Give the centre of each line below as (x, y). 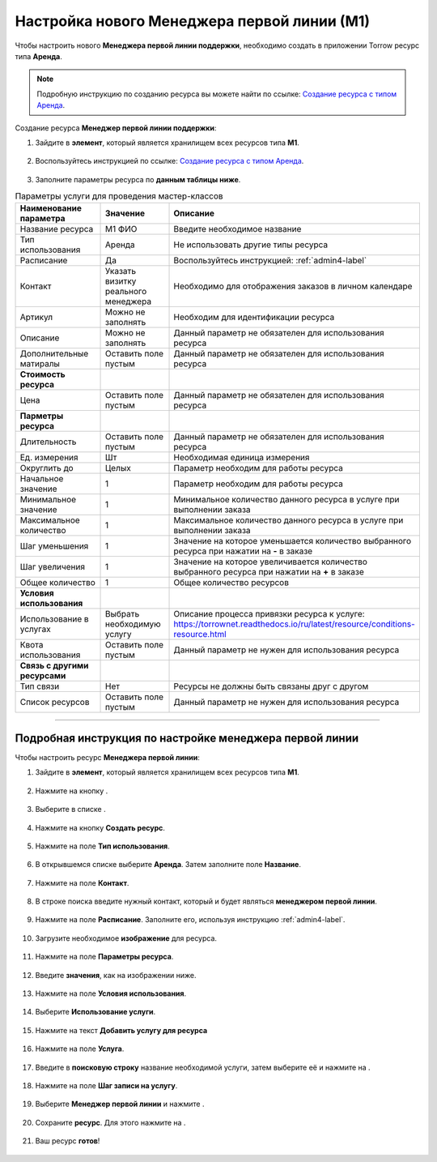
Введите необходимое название (238, 229)
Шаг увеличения (52, 567)
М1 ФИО (121, 229)
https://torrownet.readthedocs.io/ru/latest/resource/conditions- (295, 624)
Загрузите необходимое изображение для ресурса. (126, 938)
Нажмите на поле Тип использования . (102, 846)
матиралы (40, 364)
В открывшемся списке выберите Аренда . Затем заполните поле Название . (168, 865)
